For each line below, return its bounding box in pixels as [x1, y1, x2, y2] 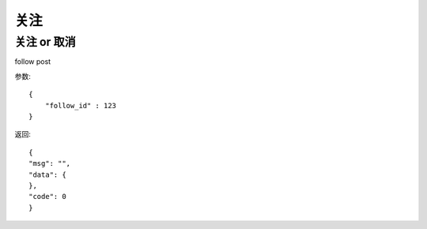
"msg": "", [28, 159, 71, 168]
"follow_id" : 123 [44, 101, 117, 110]
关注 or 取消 [14, 35, 77, 49]
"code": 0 [28, 192, 66, 201]
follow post [14, 57, 51, 66]
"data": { [28, 170, 66, 179]
